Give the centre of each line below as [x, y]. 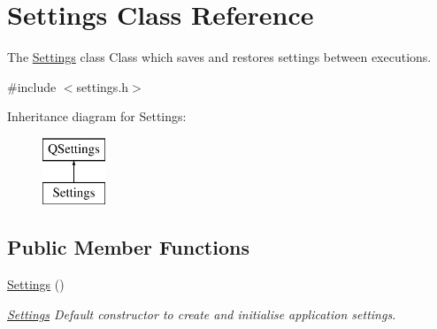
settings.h [103, 86]
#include [32, 86]
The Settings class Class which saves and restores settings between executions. [219, 57]
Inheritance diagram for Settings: [97, 116]
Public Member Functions [128, 247]
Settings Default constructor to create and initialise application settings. [202, 314]
